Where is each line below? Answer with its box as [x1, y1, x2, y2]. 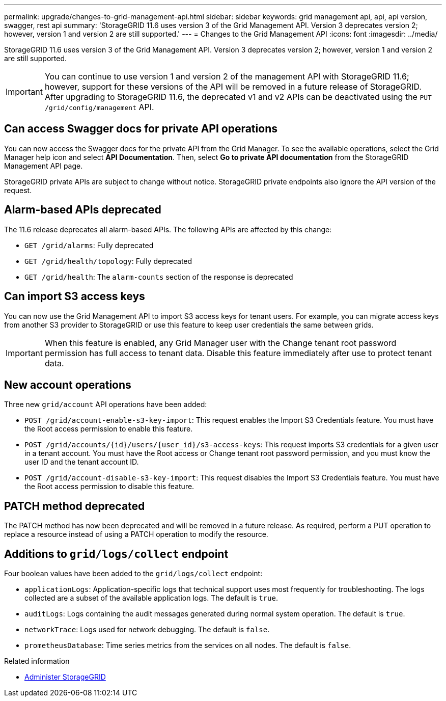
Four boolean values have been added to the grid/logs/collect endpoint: [4, 569, 263, 578]
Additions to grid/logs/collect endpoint [4, 547, 229, 560]
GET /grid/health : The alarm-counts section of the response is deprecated [24, 272, 293, 281]
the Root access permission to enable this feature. [24, 424, 193, 434]
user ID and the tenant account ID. [24, 457, 139, 467]
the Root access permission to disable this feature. [24, 482, 194, 491]
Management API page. [4, 161, 83, 170]
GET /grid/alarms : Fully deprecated [24, 240, 154, 250]
